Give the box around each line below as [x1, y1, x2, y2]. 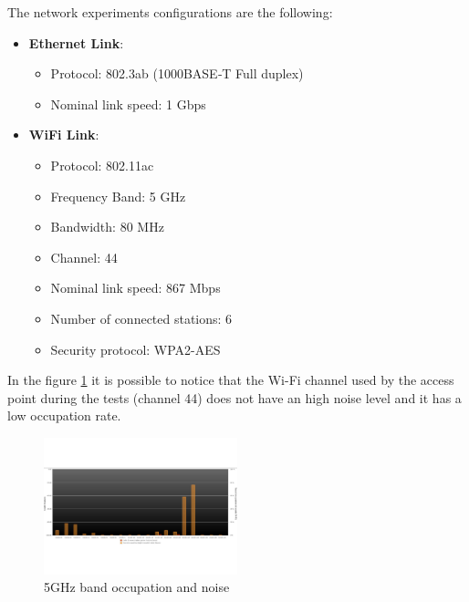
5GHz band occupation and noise [44, 577, 230, 597]
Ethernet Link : [28, 33, 124, 52]
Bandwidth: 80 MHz [50, 217, 164, 236]
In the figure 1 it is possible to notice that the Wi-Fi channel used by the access [7, 370, 454, 389]
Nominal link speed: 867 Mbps [50, 278, 221, 297]
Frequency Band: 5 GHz [50, 186, 186, 205]
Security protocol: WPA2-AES [50, 339, 221, 358]
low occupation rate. [7, 406, 121, 425]
